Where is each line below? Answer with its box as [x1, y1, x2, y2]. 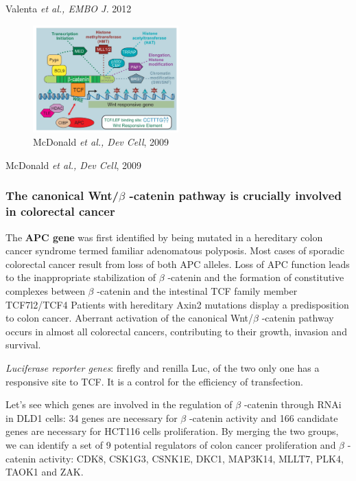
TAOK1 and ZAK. [5, 465, 84, 479]
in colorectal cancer [5, 203, 115, 220]
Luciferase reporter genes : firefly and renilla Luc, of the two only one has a [5, 360, 320, 374]
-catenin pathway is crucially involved [129, 187, 342, 204]
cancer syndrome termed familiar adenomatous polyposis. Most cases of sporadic [5, 243, 344, 258]
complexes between [5, 283, 85, 298]
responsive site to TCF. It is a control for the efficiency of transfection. [5, 374, 303, 388]
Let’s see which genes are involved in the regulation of [5, 397, 233, 412]
